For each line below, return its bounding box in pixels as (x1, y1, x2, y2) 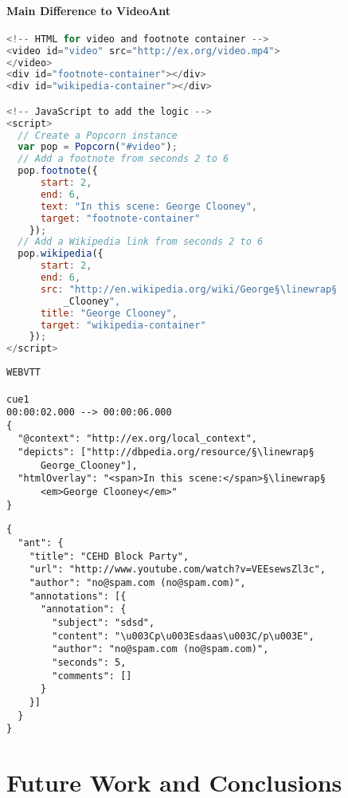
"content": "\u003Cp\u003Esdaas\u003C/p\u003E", (52, 630, 315, 642)
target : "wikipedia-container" (40, 319, 206, 331)
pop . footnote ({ (18, 165, 98, 177)
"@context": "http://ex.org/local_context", (18, 433, 257, 445)
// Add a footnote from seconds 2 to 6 (18, 153, 229, 165)
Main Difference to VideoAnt (6, 2, 170, 18)
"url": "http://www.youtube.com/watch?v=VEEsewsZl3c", (29, 564, 326, 576)
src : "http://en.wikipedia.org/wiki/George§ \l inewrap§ (40, 283, 338, 295)
